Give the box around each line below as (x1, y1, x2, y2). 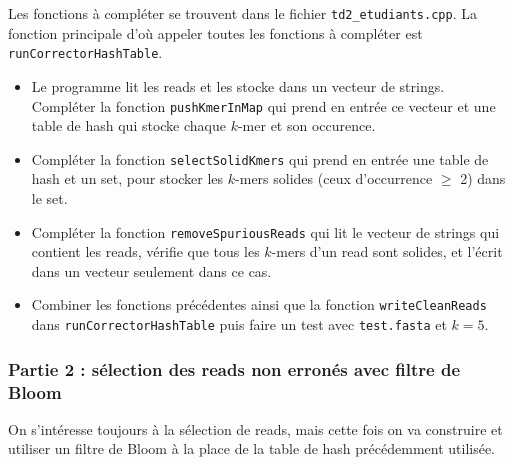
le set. (31, 188, 68, 208)
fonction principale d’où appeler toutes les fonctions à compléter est (8, 22, 423, 43)
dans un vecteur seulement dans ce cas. (31, 260, 272, 281)
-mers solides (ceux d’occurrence (235, 168, 433, 189)
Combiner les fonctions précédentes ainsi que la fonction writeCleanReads (31, 294, 487, 315)
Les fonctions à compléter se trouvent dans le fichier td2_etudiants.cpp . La (8, 3, 477, 23)
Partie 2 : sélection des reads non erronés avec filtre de (8, 356, 461, 381)
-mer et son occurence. (237, 115, 376, 136)
